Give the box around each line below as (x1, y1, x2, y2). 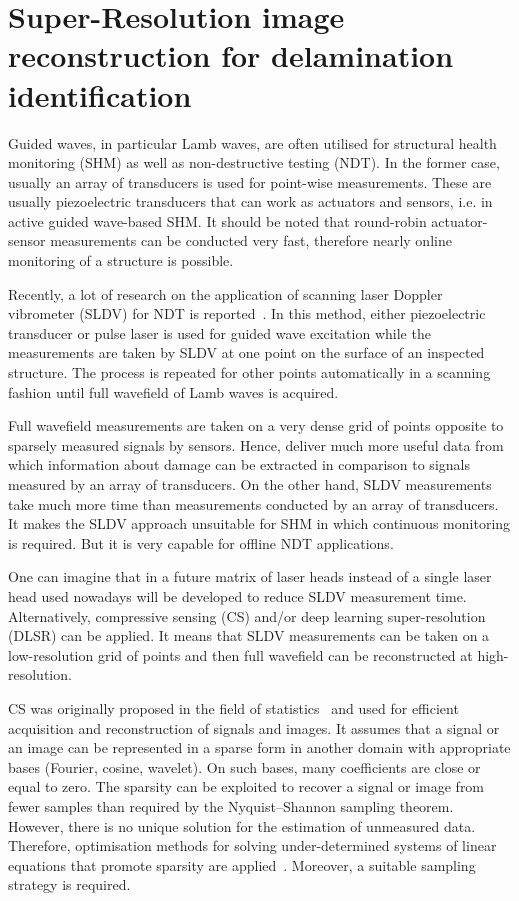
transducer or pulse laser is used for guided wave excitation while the (8, 322, 431, 343)
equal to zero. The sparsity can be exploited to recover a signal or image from (8, 776, 485, 797)
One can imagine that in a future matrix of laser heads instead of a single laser (8, 566, 492, 587)
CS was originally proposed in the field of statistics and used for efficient (8, 697, 459, 718)
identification (8, 74, 192, 115)
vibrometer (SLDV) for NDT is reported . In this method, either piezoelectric (8, 303, 486, 324)
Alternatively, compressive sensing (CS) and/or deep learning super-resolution (8, 605, 486, 626)
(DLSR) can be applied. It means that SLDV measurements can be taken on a (8, 625, 490, 646)
